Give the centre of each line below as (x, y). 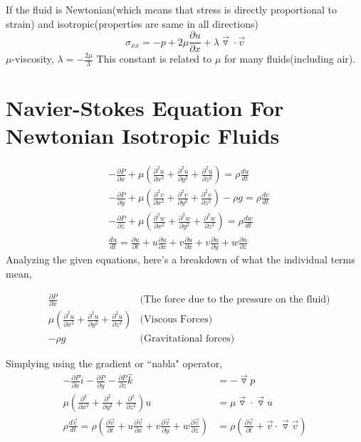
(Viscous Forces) (176, 320)
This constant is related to (154, 59)
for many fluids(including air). (290, 59)
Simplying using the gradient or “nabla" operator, (114, 363)
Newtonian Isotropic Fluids (143, 136)
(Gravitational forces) (187, 339)
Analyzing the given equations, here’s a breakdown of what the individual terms (180, 259)
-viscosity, (33, 59)
